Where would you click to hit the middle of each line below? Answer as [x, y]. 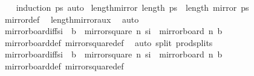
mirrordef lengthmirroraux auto [72, 19]
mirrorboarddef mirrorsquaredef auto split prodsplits [109, 42]
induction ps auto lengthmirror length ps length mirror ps [132, 7]
